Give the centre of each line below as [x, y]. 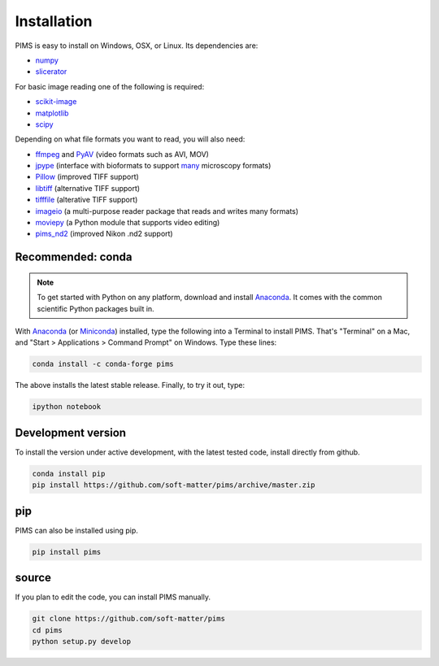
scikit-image [56, 102]
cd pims [47, 630]
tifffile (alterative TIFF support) [87, 200]
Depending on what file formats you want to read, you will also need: [130, 139]
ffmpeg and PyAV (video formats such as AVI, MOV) [122, 154]
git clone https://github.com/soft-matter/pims [128, 619]
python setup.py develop [82, 641]
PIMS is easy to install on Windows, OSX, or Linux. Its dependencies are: [137, 46]
